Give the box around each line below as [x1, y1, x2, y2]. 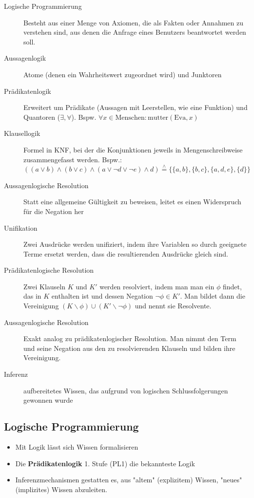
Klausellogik [4, 128, 40, 138]
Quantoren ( [23, 111, 60, 122]
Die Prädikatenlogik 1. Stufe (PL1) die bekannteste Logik [15, 458, 195, 468]
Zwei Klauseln [23, 281, 66, 291]
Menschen [115, 114, 145, 121]
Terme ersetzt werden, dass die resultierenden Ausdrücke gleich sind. [23, 248, 228, 259]
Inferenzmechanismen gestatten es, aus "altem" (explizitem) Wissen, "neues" [15, 475, 242, 485]
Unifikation [4, 222, 38, 233]
